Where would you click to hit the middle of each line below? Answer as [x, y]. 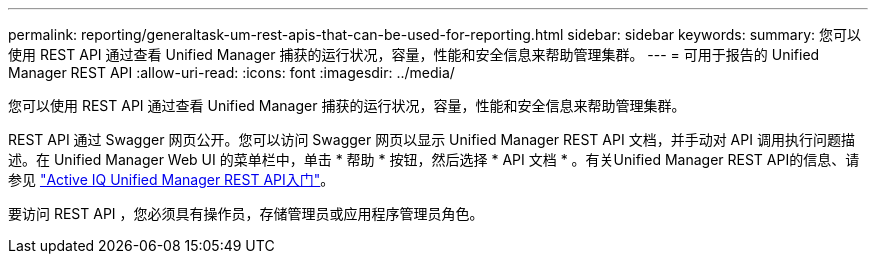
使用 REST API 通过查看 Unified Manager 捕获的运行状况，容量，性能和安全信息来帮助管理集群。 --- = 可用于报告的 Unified [414, 54]
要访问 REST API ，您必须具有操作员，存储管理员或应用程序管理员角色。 [246, 213]
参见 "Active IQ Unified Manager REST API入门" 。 [171, 179]
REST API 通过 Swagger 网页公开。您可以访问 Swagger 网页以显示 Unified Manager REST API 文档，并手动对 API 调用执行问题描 [431, 139]
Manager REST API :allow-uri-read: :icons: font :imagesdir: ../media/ [231, 72]
